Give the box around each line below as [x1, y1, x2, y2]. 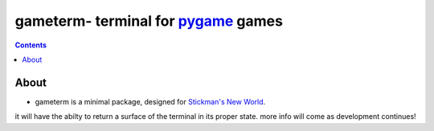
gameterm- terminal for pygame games [14, 12, 283, 30]
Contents [14, 40, 47, 50]
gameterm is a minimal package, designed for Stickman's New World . [35, 96, 266, 106]
